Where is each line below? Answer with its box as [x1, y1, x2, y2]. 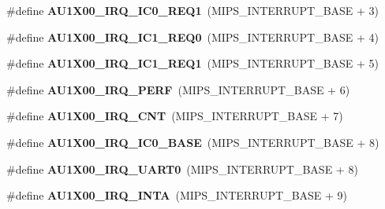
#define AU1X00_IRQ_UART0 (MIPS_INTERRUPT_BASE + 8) [6, 160, 358, 177]
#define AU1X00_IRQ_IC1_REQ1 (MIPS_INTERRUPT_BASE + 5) [6, 55, 379, 71]
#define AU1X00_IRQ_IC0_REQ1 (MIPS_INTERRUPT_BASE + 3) [6, 2, 379, 18]
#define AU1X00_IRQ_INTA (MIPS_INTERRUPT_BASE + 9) [6, 187, 348, 203]
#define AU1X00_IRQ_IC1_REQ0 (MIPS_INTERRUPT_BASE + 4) [6, 28, 379, 45]
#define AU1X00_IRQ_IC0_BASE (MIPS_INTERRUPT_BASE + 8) [6, 134, 379, 150]
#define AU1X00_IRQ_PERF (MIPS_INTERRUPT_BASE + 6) [6, 81, 350, 97]
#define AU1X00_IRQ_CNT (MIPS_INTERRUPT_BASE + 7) [6, 108, 343, 124]
